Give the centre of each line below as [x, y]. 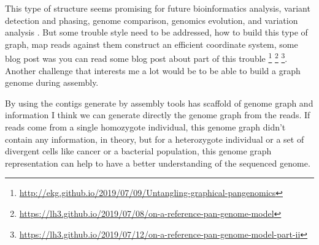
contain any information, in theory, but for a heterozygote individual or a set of [155, 139]
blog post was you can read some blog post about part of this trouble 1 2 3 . [146, 58]
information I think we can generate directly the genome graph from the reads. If [158, 115]
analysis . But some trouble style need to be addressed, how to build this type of [156, 32]
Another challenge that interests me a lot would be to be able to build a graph [153, 70]
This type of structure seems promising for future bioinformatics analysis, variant [158, 8]
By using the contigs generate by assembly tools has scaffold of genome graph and [159, 103]
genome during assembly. [52, 82]
